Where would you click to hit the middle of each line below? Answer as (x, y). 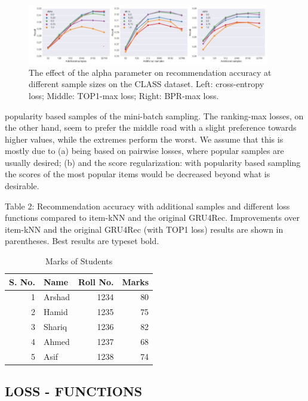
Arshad (56, 297)
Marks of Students (79, 261)
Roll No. (96, 281)
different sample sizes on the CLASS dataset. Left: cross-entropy (147, 84)
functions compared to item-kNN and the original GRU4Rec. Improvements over (152, 218)
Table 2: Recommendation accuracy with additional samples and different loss (147, 206)
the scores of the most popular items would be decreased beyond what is (138, 174)
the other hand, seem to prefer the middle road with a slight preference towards (151, 127)
